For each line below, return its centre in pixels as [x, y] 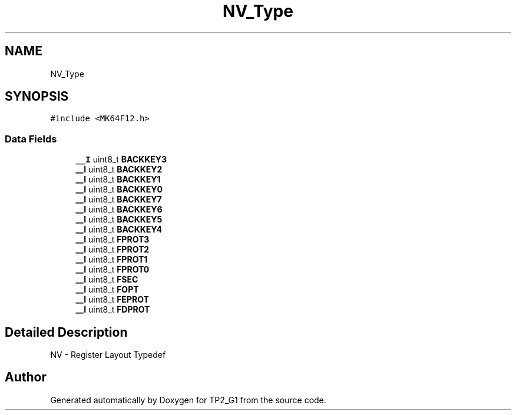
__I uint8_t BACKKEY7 [119, 200]
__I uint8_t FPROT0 [113, 270]
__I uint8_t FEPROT [112, 300]
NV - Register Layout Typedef [108, 355]
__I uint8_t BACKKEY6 [119, 210]
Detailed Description [66, 332]
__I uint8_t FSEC [107, 280]
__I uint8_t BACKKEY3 [121, 160]
